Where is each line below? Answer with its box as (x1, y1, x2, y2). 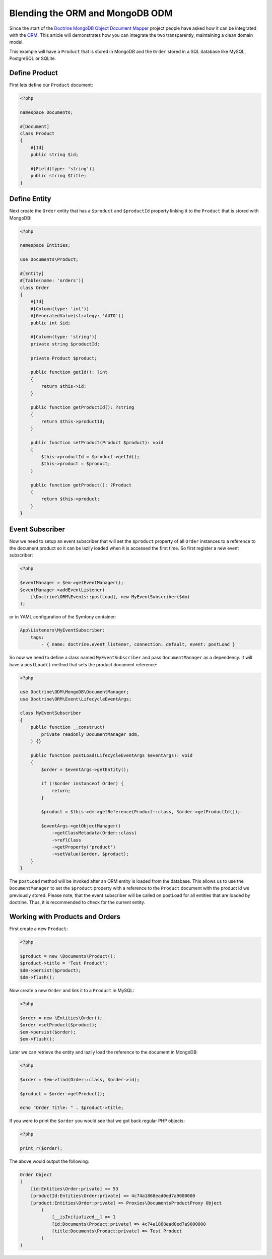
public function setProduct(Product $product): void (30, 440, 164, 446)
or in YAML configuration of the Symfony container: (9, 614, 116, 620)
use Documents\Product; (20, 257, 79, 262)
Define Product (9, 68, 58, 77)
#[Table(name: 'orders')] (20, 277, 84, 284)
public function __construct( (30, 724, 105, 730)
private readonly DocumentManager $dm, (41, 731, 140, 737)
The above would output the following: (9, 1158, 89, 1164)
